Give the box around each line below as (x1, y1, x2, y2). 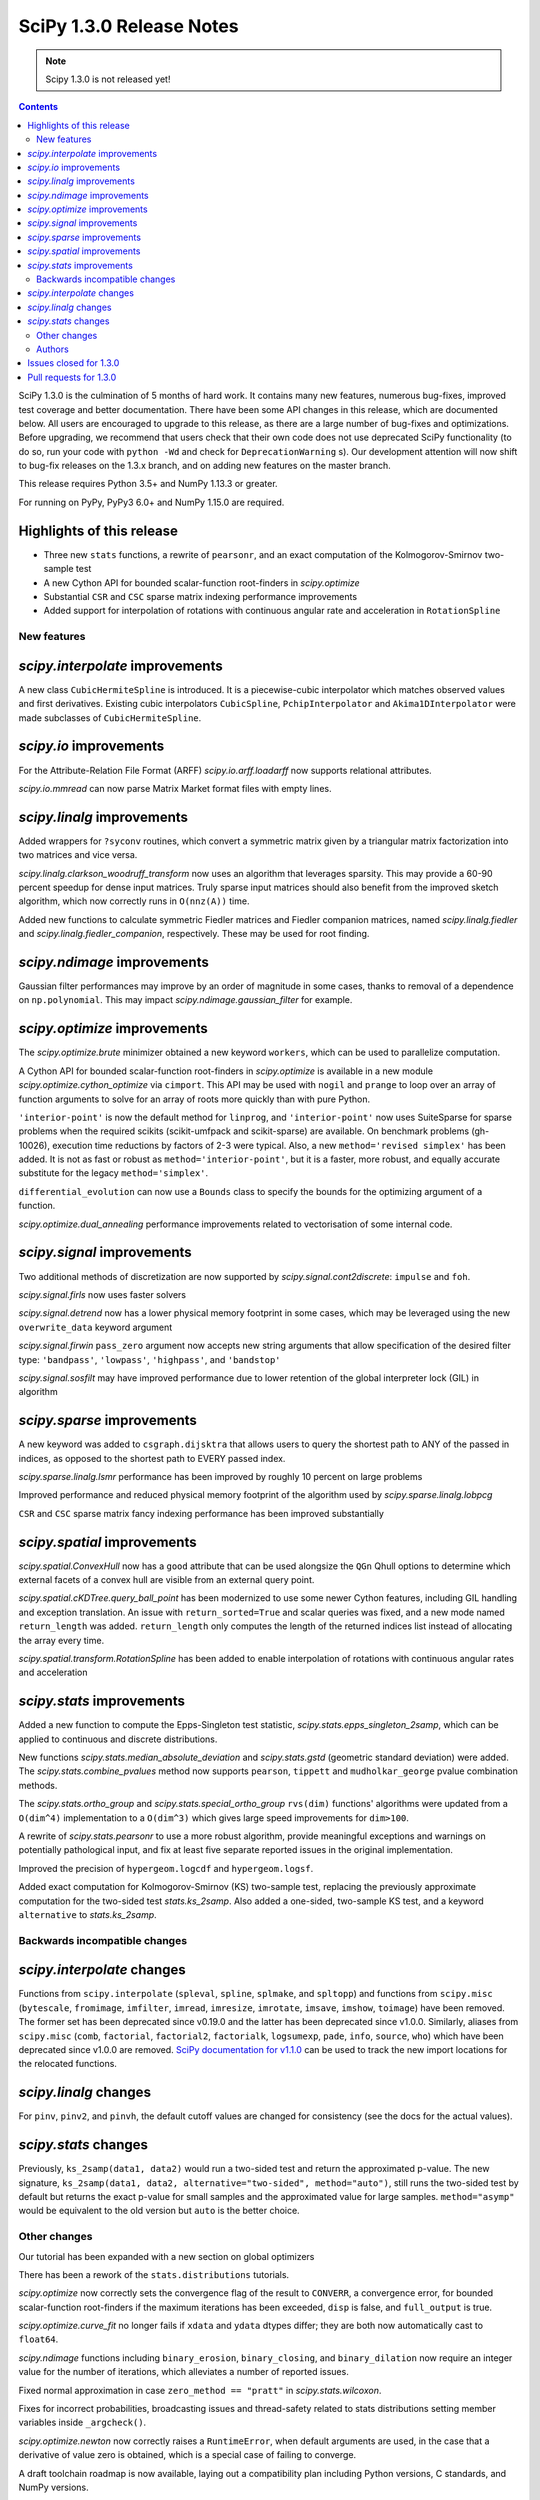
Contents (18, 101, 59, 113)
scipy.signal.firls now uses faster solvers (18, 1288, 187, 1300)
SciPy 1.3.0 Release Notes (18, 15, 239, 37)
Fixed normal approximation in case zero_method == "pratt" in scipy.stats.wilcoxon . (18, 2384, 382, 2396)
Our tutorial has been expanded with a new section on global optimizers (18, 2250, 315, 2262)
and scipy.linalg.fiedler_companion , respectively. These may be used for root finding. (18, 928, 370, 940)
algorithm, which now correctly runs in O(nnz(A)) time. (18, 895, 250, 907)
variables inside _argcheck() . (18, 2416, 147, 2429)
